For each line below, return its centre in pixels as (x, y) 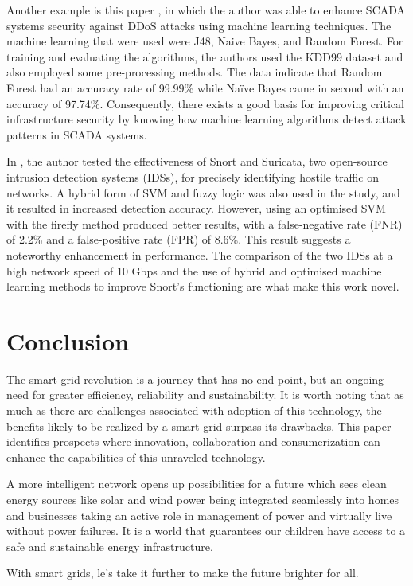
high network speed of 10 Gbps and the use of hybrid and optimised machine (194, 270)
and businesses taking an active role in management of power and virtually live (199, 515)
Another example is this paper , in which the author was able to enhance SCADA (206, 10)
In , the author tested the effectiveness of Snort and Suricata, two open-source (197, 161)
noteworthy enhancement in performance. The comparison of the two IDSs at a (200, 254)
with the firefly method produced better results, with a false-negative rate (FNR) (205, 223)
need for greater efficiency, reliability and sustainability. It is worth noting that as (205, 395)
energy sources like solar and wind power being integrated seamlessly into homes (203, 499)
